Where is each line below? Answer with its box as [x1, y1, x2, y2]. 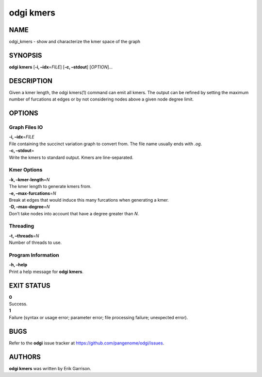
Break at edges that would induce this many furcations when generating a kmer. [9, 197, 169, 203]
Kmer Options [9, 167, 43, 173]
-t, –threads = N [9, 233, 39, 239]
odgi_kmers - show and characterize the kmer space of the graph [9, 39, 141, 45]
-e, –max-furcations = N [9, 190, 56, 196]
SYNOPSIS [9, 51, 42, 59]
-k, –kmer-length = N [9, 176, 50, 182]
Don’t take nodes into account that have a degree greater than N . [9, 210, 139, 216]
